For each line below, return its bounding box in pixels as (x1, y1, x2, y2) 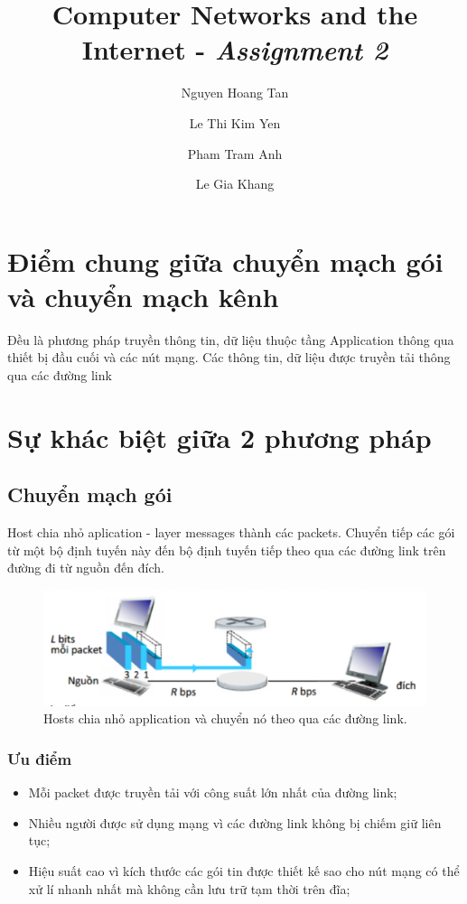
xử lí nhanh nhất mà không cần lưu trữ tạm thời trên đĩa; (28, 879, 350, 898)
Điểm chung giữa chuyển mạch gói (7, 242, 444, 279)
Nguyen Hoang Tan (181, 83, 289, 102)
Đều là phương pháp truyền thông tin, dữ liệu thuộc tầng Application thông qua (7, 330, 454, 349)
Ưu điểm (7, 747, 72, 769)
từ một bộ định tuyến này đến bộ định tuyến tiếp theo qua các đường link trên (7, 540, 446, 559)
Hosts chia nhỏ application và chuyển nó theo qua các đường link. (43, 709, 407, 728)
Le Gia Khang (195, 174, 275, 193)
